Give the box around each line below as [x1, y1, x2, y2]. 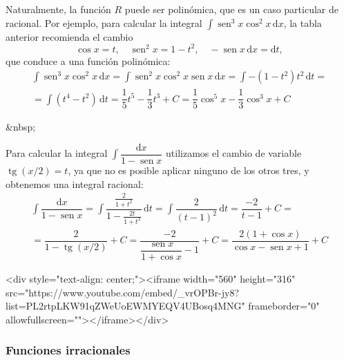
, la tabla [283, 15, 322, 30]
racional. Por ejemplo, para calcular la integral [6, 15, 202, 30]
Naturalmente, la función [6, 2, 111, 16]
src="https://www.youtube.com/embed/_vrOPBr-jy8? [6, 285, 240, 299]
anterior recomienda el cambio [6, 29, 133, 44]
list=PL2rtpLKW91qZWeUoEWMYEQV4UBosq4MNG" [6, 299, 245, 313]
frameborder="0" [248, 299, 320, 313]
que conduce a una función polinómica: [6, 53, 171, 68]
